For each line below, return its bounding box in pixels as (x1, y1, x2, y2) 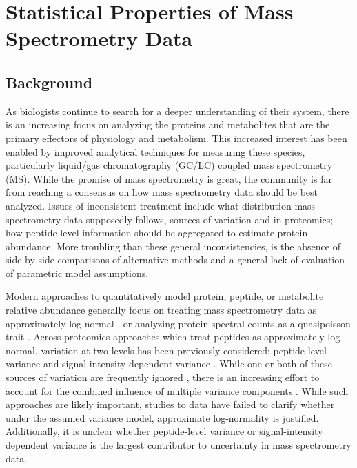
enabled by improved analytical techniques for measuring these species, (6, 144, 305, 159)
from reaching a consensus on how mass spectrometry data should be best (6, 185, 318, 199)
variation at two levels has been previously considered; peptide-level (41, 343, 327, 357)
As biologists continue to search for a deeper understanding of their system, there (6, 103, 349, 118)
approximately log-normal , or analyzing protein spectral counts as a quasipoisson (6, 316, 351, 330)
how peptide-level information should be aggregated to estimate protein (6, 225, 308, 240)
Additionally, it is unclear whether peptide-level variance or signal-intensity (6, 424, 323, 438)
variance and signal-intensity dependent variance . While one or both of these (6, 356, 333, 371)
